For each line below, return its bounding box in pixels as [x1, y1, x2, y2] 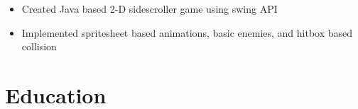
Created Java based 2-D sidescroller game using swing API [21, 1, 278, 16]
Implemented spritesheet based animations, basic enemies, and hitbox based [21, 25, 353, 40]
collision [21, 39, 57, 54]
